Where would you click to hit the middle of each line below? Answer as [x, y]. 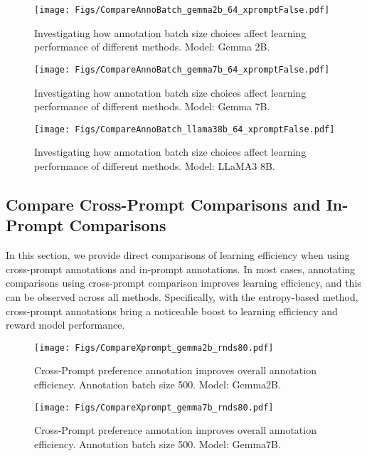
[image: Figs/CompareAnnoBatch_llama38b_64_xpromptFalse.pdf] [185, 129]
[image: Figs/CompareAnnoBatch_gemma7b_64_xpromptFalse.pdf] [182, 69]
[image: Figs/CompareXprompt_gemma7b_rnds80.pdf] [154, 407]
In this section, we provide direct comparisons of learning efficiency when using [178, 255]
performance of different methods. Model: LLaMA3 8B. [155, 165]
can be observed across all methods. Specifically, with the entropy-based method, [182, 296]
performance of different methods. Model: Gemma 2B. [152, 47]
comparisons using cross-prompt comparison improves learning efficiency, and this [183, 283]
